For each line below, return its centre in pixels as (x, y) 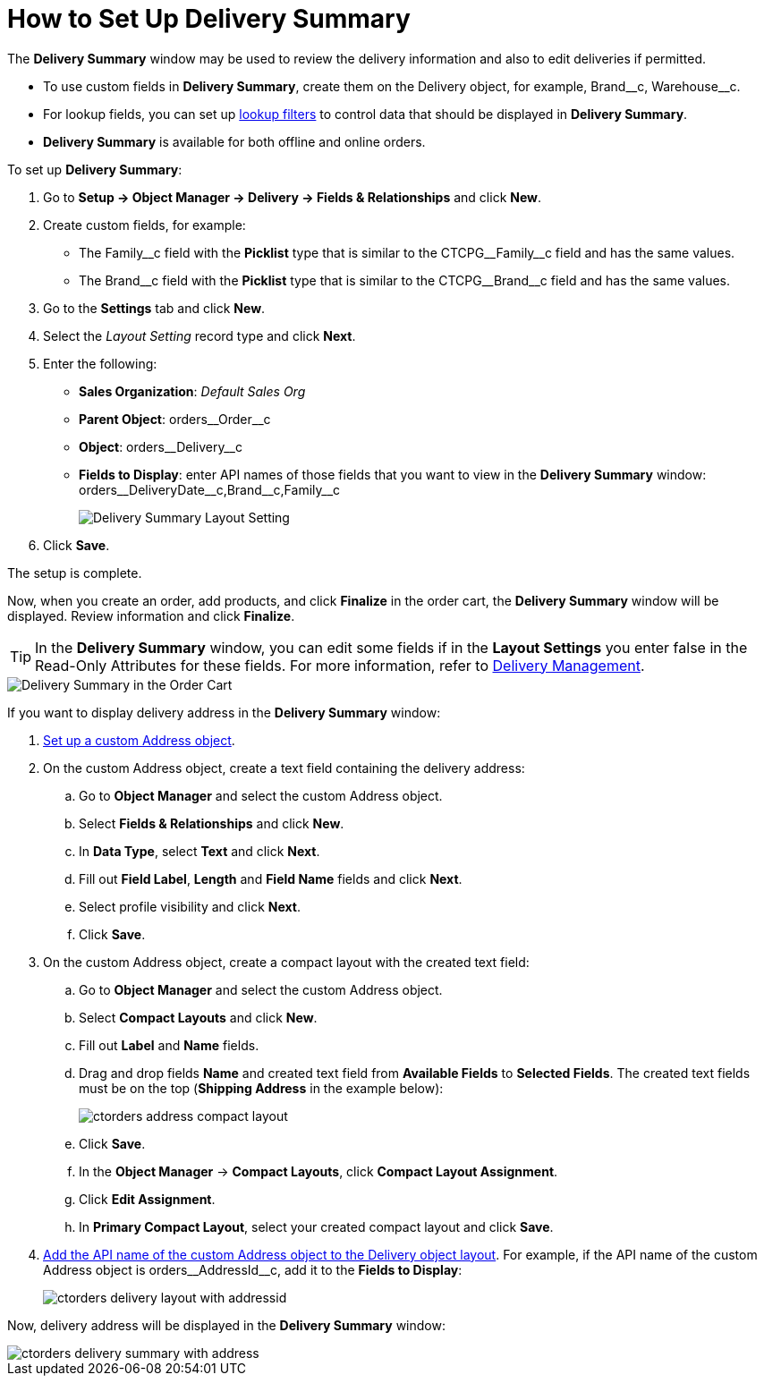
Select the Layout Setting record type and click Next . (199, 335)
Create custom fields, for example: (144, 225)
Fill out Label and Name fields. (169, 1045)
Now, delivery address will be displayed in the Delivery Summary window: (226, 1325)
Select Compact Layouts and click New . (198, 1017)
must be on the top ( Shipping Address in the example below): (261, 1088)
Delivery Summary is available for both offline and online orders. (234, 141)
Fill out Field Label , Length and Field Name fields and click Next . (271, 878)
